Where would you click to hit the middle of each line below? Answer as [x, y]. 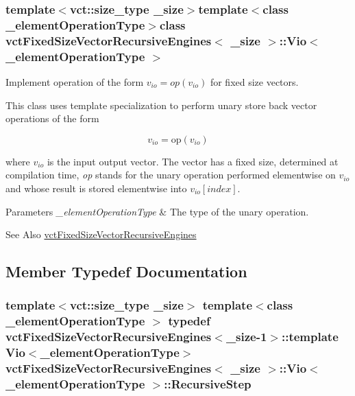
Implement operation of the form [75, 81]
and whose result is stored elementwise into [96, 188]
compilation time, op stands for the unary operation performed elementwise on [171, 175]
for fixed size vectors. [254, 81]
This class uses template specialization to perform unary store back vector [161, 105]
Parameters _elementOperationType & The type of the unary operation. [157, 211]
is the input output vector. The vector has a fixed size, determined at [193, 161]
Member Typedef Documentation [126, 271]
